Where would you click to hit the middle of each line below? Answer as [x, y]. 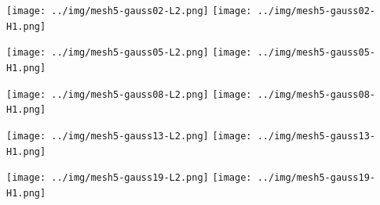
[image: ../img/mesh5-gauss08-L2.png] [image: [129, 94]
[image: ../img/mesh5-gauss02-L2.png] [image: [129, 11]
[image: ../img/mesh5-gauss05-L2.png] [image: [129, 53]
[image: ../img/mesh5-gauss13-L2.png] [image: [129, 136]
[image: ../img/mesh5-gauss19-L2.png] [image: [129, 178]
